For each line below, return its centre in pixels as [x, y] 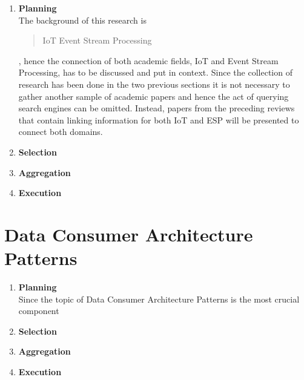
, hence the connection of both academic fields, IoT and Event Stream [148, 60]
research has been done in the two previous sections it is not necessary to [154, 84]
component [39, 311]
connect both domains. [61, 132]
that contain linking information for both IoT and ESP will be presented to [159, 120]
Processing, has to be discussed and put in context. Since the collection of [155, 72]
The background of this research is [82, 20]
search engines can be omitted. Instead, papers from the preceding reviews [157, 108]
